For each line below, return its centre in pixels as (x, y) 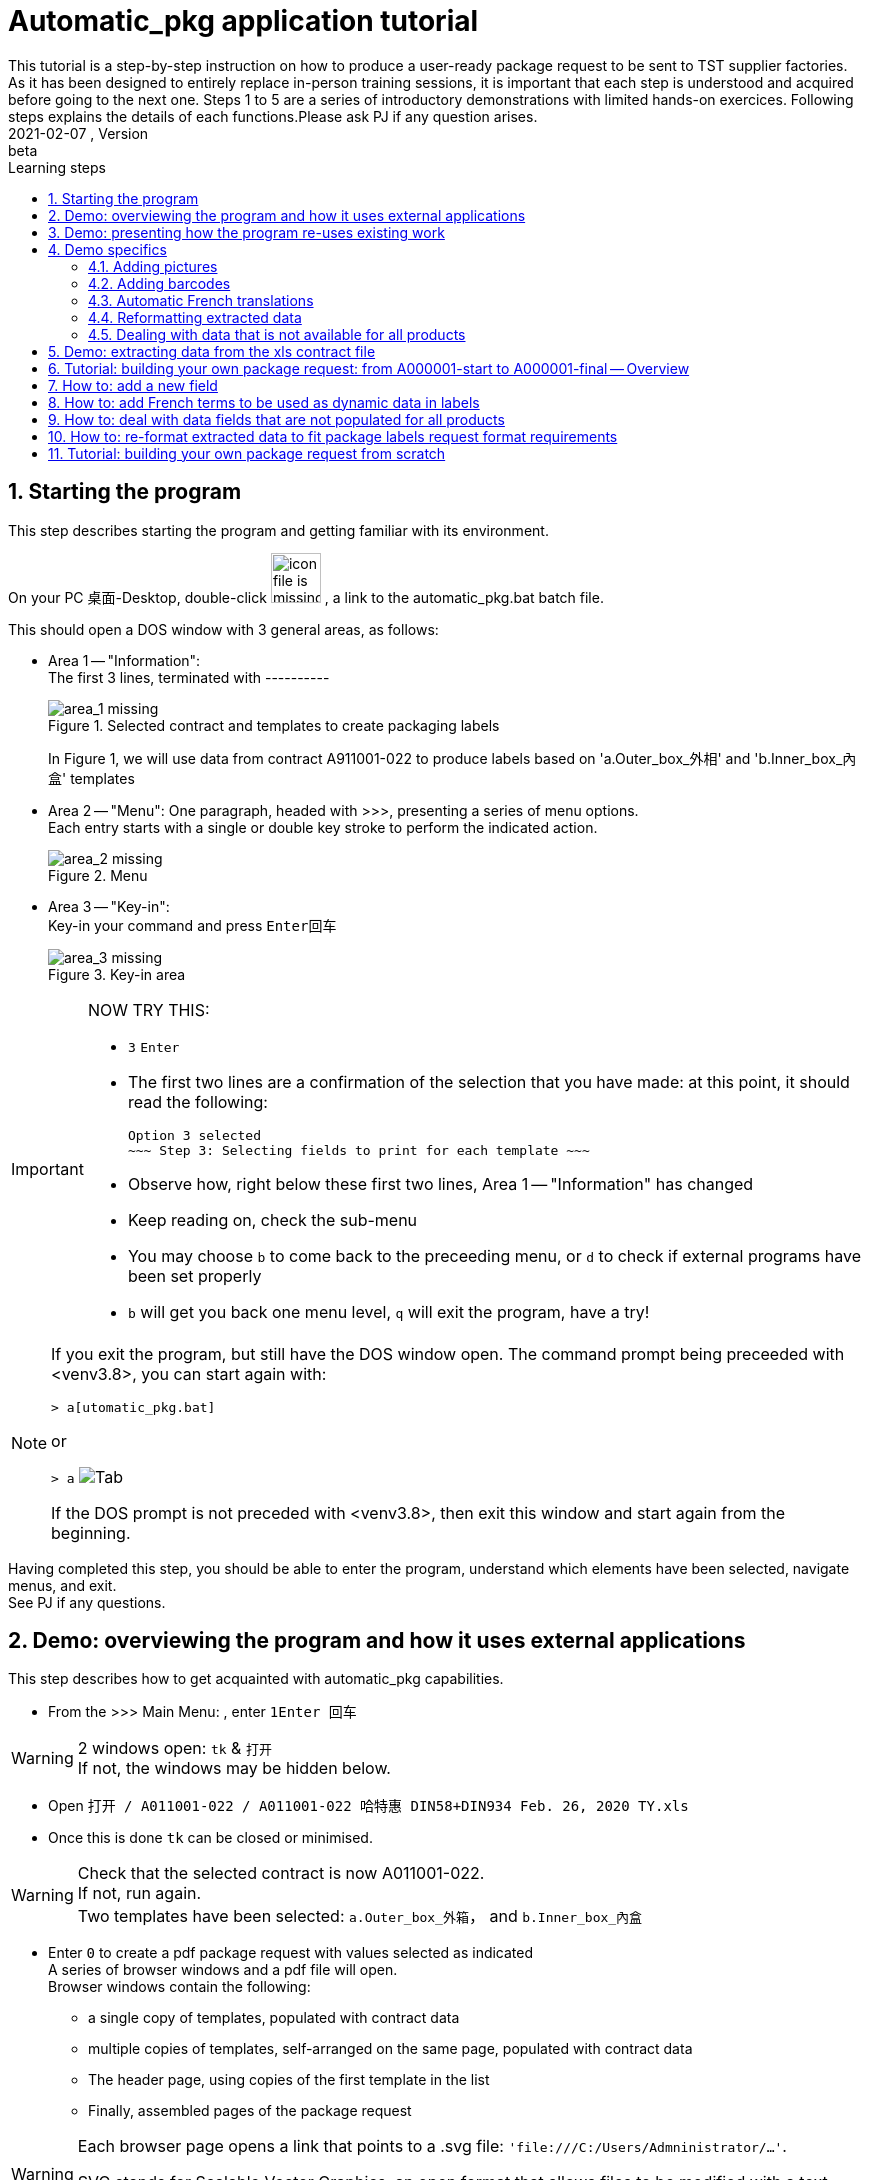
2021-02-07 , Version (78, 133)
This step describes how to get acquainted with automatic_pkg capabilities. (256, 1679)
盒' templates (91, 778)
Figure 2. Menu (98, 875)
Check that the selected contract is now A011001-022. (281, 1873)
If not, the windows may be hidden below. (234, 1768)
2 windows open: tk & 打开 (174, 1748)
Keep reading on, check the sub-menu (272, 1219)
